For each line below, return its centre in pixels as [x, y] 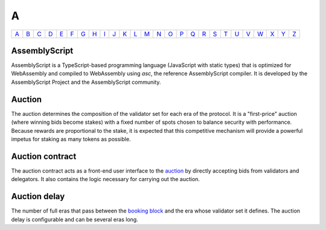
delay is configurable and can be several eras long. [75, 219]
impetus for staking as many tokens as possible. [71, 139]
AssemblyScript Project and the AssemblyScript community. [86, 82]
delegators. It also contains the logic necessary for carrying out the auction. [106, 179]
